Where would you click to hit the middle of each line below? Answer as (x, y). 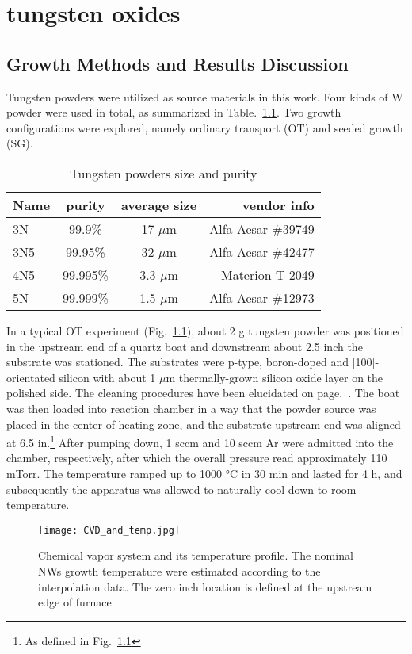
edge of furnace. (76, 602)
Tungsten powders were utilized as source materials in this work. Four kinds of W (205, 96)
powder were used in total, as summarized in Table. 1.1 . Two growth (174, 112)
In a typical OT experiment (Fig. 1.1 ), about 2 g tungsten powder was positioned (205, 330)
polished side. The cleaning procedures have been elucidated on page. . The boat (203, 393)
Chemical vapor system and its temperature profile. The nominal (196, 555)
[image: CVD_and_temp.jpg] (109, 530)
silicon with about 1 (107, 377)
